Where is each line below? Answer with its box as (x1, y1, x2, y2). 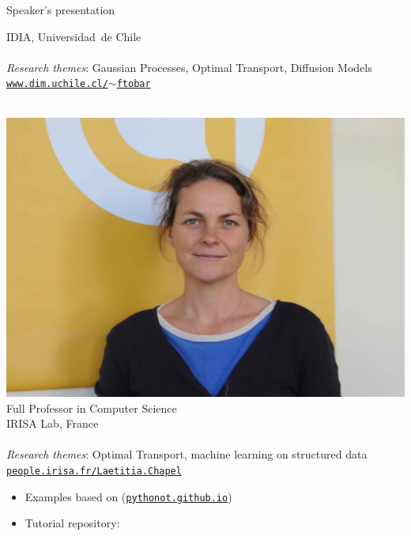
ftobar (116, 78, 151, 90)
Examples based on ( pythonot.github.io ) (25, 488, 232, 504)
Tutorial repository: (25, 515, 120, 531)
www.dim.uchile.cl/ (6, 78, 108, 90)
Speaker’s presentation (6, 2, 115, 17)
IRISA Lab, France (6, 415, 99, 432)
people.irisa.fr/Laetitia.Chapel (6, 465, 182, 477)
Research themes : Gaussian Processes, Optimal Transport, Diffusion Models (6, 59, 372, 75)
